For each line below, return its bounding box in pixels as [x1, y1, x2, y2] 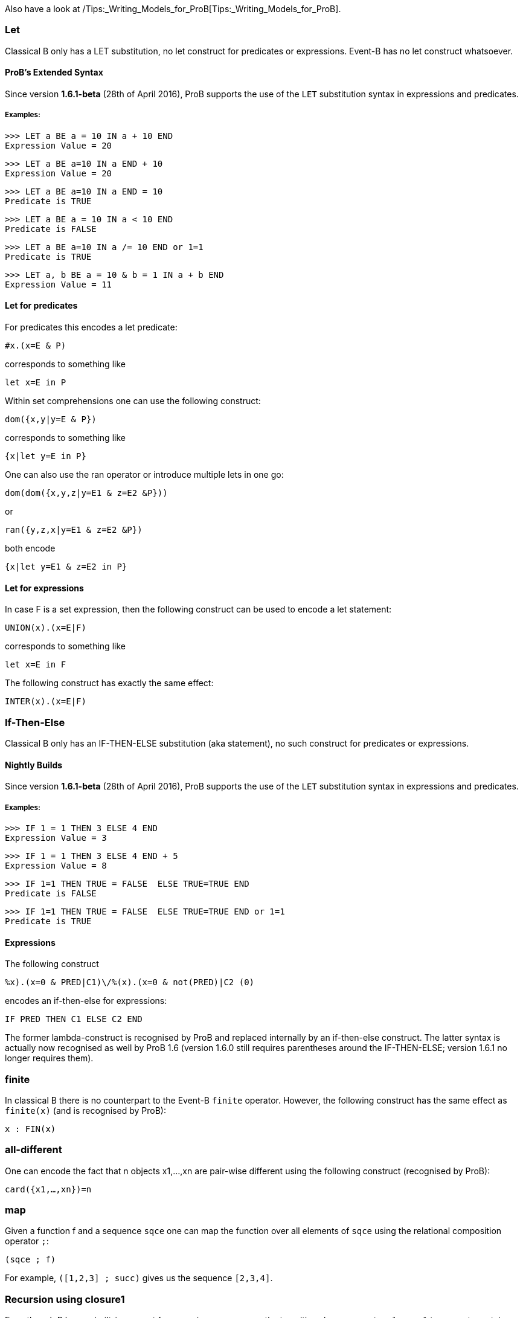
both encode [5, 542, 56, 553]
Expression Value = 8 [5, 860, 107, 870]
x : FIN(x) [5, 1124, 56, 1134]
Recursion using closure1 [5, 1293, 125, 1305]
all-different [5, 1143, 62, 1156]
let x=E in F [5, 660, 66, 670]
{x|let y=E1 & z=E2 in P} [5, 561, 127, 571]
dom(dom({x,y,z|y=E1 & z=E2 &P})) [5, 487, 168, 498]
